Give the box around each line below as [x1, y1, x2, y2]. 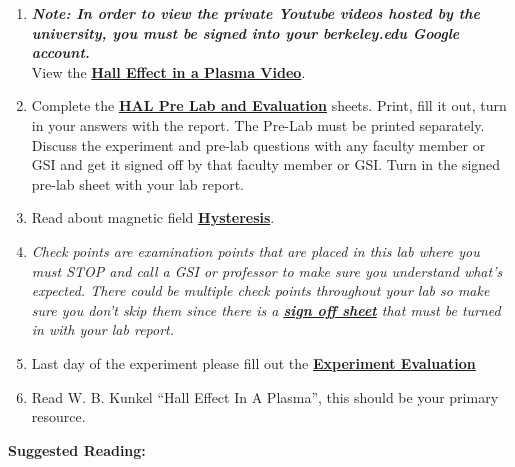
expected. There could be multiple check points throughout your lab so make [31, 280, 490, 301]
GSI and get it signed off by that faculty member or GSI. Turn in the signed [31, 154, 501, 175]
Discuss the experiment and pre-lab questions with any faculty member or [31, 134, 486, 155]
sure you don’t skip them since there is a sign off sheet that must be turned [31, 299, 501, 320]
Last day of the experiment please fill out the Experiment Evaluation [31, 352, 476, 373]
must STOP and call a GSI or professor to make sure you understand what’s [31, 260, 503, 281]
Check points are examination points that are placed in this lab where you [31, 240, 480, 261]
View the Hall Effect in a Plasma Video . [31, 61, 306, 82]
